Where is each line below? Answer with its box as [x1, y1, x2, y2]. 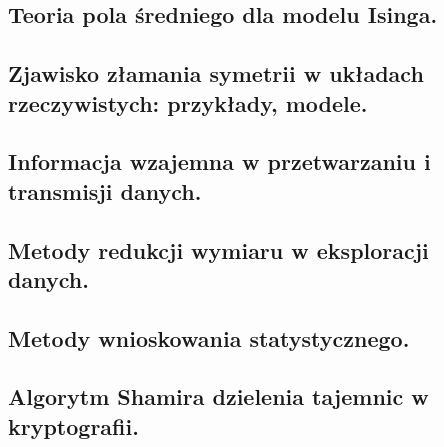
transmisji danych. [8, 175, 202, 206]
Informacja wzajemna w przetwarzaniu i [8, 146, 431, 177]
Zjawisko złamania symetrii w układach [8, 58, 424, 89]
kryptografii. [8, 410, 139, 441]
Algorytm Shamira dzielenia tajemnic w [8, 381, 429, 412]
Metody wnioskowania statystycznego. [8, 322, 410, 353]
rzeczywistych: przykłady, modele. [8, 87, 368, 118]
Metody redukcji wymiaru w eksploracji [8, 234, 429, 265]
